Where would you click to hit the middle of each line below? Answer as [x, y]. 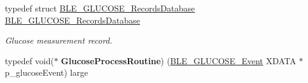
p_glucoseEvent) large [47, 72]
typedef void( [29, 60]
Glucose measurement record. [59, 40]
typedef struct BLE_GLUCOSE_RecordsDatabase [100, 8]
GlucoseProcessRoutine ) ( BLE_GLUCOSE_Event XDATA [179, 60]
